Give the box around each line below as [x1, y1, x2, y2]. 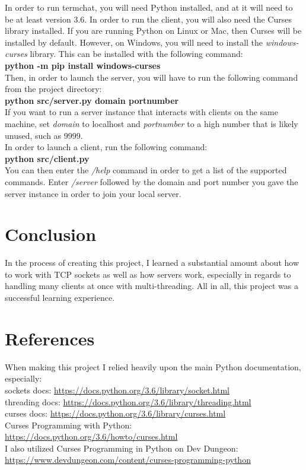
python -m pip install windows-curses [5, 59, 161, 71]
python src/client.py [5, 152, 90, 164]
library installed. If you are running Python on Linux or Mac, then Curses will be [5, 24, 302, 37]
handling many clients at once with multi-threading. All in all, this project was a [5, 280, 298, 292]
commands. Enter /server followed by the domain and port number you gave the [5, 175, 298, 188]
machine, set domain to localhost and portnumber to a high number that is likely [5, 117, 298, 129]
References [5, 326, 95, 350]
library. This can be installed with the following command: [30, 47, 243, 60]
